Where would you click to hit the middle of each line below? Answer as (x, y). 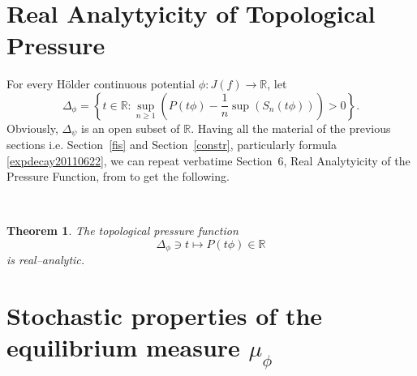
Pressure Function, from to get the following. (118, 176)
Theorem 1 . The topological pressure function (123, 231)
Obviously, (32, 128)
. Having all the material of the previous (291, 128)
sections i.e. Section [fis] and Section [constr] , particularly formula (172, 144)
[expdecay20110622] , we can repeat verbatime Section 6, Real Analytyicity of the (208, 160)
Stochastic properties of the (165, 316)
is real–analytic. (46, 260)
